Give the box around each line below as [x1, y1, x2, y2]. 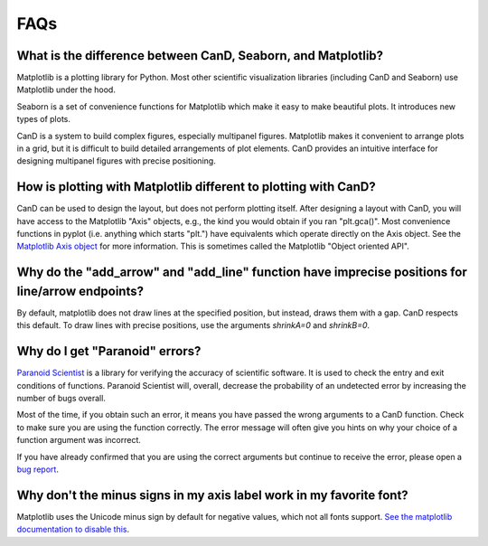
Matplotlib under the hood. [16, 84, 117, 95]
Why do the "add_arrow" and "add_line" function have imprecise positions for [16, 265, 467, 280]
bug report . [16, 464, 59, 475]
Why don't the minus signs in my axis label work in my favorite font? [16, 487, 408, 503]
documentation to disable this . [16, 524, 130, 535]
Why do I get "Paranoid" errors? [16, 344, 202, 359]
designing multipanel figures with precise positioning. [16, 155, 216, 166]
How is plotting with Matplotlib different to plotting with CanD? [16, 179, 376, 194]
